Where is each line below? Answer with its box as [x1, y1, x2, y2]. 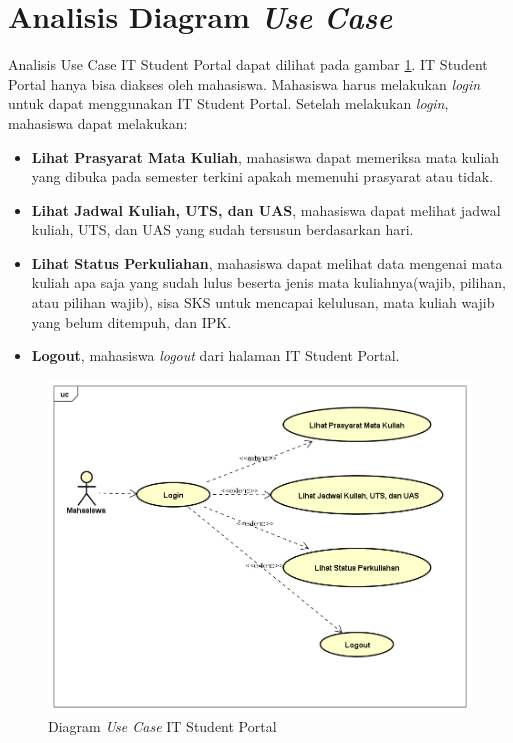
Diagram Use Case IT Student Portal [48, 716, 277, 737]
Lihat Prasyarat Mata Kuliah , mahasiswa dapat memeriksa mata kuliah [31, 146, 500, 167]
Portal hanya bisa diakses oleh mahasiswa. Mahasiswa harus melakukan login [8, 73, 481, 94]
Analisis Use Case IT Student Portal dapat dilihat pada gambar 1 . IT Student [8, 54, 488, 75]
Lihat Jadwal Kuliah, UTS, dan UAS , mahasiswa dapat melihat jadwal [31, 199, 501, 220]
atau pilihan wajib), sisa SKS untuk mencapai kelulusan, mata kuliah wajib [31, 292, 495, 313]
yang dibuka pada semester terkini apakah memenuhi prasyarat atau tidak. [31, 166, 494, 187]
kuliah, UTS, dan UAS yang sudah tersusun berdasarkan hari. [31, 219, 414, 240]
